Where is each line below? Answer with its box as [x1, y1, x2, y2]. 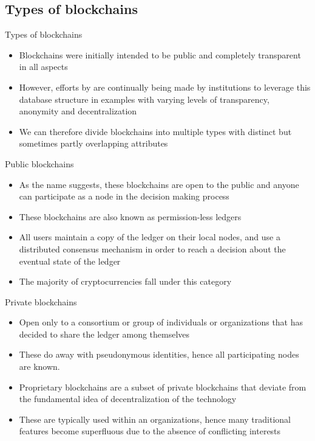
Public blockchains [5, 157, 74, 170]
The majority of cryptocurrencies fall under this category [19, 275, 232, 288]
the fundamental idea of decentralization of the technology [19, 392, 237, 405]
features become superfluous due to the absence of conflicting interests [19, 425, 281, 437]
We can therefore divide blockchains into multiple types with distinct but [19, 125, 292, 137]
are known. [19, 360, 60, 373]
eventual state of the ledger [19, 254, 121, 267]
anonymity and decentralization [19, 105, 137, 117]
